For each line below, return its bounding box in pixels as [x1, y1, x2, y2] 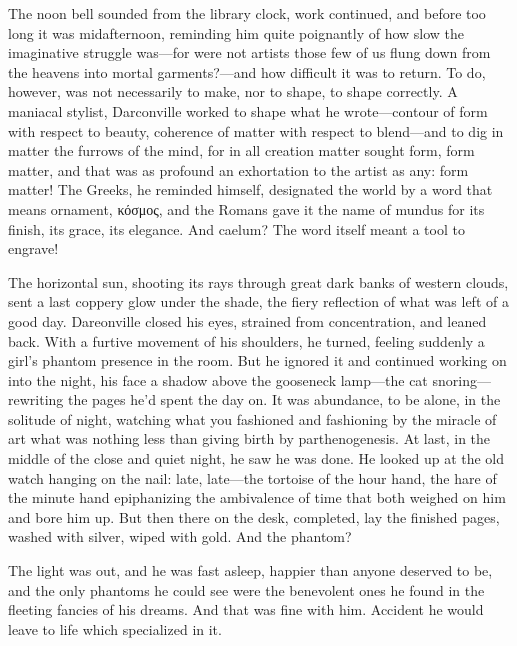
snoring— [432, 369, 491, 390]
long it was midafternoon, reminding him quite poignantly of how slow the [8, 22, 465, 43]
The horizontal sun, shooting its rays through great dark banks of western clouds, [8, 271, 509, 292]
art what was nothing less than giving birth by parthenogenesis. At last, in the [8, 428, 491, 449]
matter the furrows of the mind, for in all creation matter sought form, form [8, 140, 475, 161]
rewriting [8, 389, 64, 410]
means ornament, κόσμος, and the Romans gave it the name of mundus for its [8, 198, 485, 219]
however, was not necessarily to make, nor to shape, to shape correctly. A [8, 81, 458, 102]
